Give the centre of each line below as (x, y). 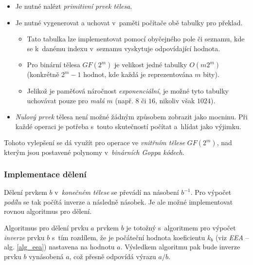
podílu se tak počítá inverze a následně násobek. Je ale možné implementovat (118, 201)
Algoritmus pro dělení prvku (46, 227)
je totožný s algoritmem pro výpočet (181, 227)
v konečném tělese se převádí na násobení (117, 192)
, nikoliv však (175, 100)
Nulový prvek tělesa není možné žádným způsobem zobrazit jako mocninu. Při (131, 117)
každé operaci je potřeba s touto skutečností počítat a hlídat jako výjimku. (128, 126)
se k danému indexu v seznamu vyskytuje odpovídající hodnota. (124, 48)
